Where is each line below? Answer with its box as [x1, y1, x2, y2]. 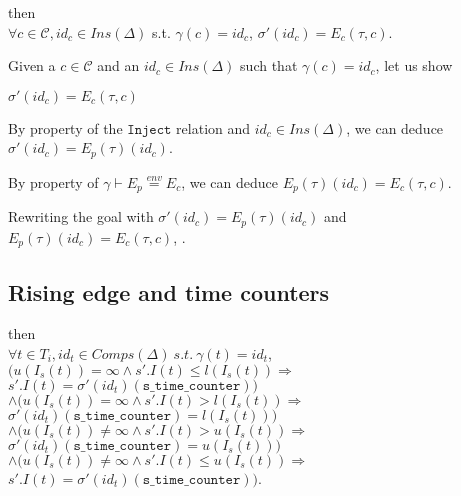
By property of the [8, 117, 123, 138]
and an [97, 55, 140, 76]
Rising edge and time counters [8, 276, 330, 307]
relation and [176, 117, 251, 138]
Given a [8, 55, 56, 76]
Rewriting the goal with [8, 206, 154, 227]
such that [240, 55, 298, 76]
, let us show [375, 55, 453, 76]
